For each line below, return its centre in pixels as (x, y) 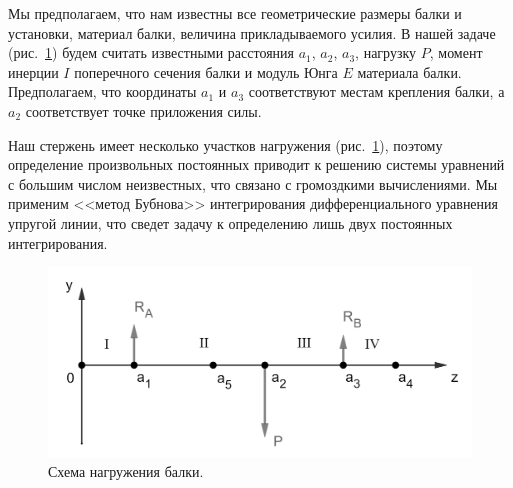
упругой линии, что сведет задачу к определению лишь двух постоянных (230, 222)
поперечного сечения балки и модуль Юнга (206, 71)
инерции (33, 71)
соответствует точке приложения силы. (143, 110)
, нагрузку (386, 52)
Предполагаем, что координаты (102, 91)
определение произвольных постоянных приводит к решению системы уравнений (256, 164)
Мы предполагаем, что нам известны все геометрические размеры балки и (235, 13)
